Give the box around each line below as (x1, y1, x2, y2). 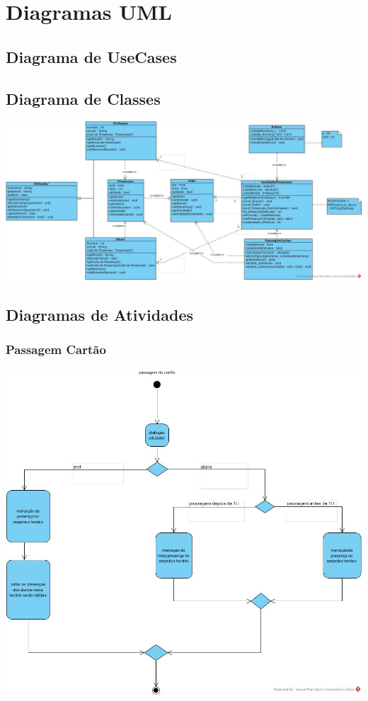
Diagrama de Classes (6, 87, 161, 109)
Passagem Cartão (6, 341, 106, 358)
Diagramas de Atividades (6, 303, 193, 325)
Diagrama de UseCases (6, 45, 177, 67)
